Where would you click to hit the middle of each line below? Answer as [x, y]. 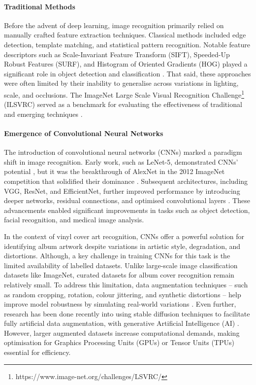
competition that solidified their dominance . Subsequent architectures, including [126, 181]
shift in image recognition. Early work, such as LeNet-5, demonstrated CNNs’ [121, 161]
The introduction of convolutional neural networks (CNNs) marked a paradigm [123, 152]
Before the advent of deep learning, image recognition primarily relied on [114, 25]
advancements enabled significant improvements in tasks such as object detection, [127, 210]
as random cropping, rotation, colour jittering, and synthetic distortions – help [123, 294]
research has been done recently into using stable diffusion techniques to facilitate [127, 313]
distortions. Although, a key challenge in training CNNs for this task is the [117, 256]
